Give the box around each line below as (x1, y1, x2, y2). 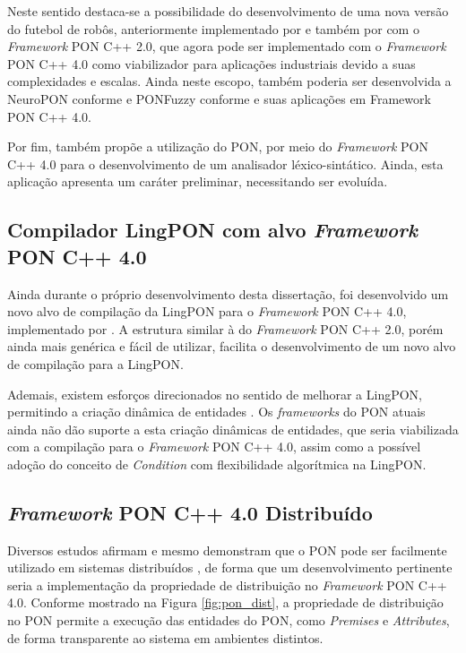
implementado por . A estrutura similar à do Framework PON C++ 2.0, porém (7, 319, 444, 338)
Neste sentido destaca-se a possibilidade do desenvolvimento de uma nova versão (7, 2, 449, 20)
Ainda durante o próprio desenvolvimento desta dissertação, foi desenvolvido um (7, 284, 449, 303)
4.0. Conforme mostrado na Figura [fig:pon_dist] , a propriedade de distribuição (7, 593, 444, 612)
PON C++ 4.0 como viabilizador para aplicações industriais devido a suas (7, 54, 416, 73)
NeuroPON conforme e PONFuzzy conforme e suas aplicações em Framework (7, 89, 431, 107)
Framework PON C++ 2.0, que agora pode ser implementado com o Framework (7, 37, 446, 56)
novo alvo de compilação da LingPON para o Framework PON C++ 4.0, (7, 302, 407, 321)
